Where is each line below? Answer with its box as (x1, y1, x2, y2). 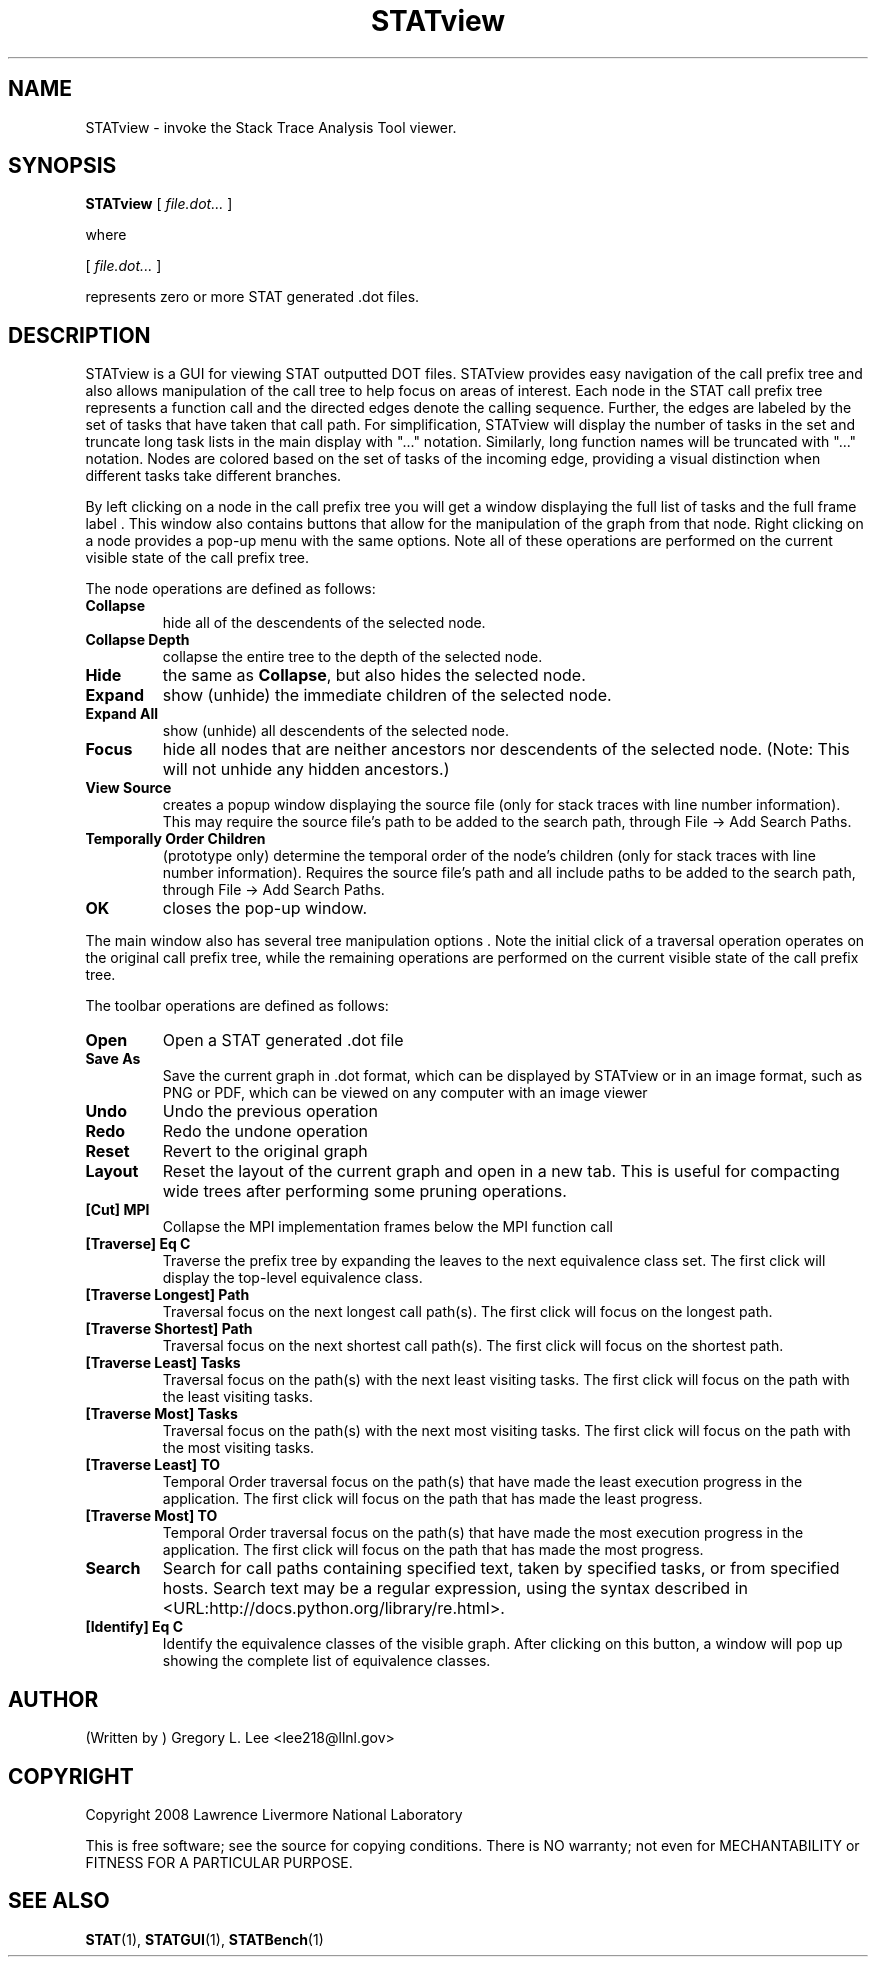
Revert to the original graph (162, 1141, 368, 1162)
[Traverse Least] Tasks (85, 1354, 241, 1372)
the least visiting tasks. (162, 1388, 314, 1406)
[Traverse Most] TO (85, 1507, 218, 1525)
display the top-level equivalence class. (162, 1269, 423, 1287)
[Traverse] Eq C (85, 1235, 191, 1253)
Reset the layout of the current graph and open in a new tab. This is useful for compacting (162, 1161, 840, 1182)
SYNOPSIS (8, 153, 117, 179)
